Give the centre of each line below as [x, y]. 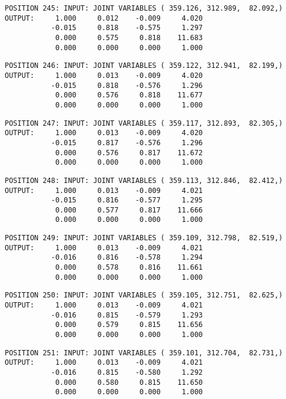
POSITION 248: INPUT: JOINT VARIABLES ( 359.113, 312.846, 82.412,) [144, 180]
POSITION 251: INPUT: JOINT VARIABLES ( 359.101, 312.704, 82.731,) [144, 353]
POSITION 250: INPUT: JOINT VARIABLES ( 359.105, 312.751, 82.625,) [144, 295]
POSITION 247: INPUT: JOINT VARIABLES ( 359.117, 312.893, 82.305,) [144, 123]
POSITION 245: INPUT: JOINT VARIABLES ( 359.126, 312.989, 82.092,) [144, 8]
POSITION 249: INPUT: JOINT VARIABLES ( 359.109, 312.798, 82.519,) [144, 238]
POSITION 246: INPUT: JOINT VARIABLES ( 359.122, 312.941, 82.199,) [144, 66]
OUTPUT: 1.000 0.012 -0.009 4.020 [104, 18]
